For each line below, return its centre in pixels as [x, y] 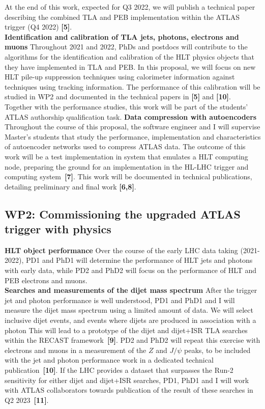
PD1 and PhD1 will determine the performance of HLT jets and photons [139, 260]
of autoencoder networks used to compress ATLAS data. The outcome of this [125, 146]
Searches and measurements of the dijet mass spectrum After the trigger [131, 290]
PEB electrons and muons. [46, 280]
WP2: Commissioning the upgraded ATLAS [123, 214]
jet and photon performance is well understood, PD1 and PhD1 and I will [120, 300]
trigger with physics [58, 229]
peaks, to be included [217, 350]
